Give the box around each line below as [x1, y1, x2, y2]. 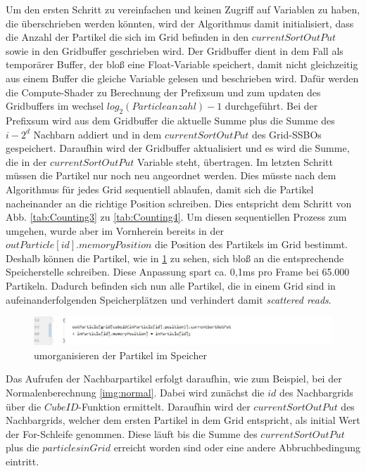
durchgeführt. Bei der [225, 98, 318, 113]
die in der [6, 154, 47, 169]
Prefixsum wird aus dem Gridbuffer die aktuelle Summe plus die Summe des [6, 112, 335, 127]
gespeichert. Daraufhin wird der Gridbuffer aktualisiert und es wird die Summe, [6, 141, 350, 155]
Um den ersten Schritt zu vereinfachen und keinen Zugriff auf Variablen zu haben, [6, 2, 360, 16]
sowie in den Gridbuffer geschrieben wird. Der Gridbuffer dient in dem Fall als [6, 43, 343, 58]
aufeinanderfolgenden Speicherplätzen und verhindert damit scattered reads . [6, 292, 332, 307]
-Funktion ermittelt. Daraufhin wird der [78, 399, 251, 413]
